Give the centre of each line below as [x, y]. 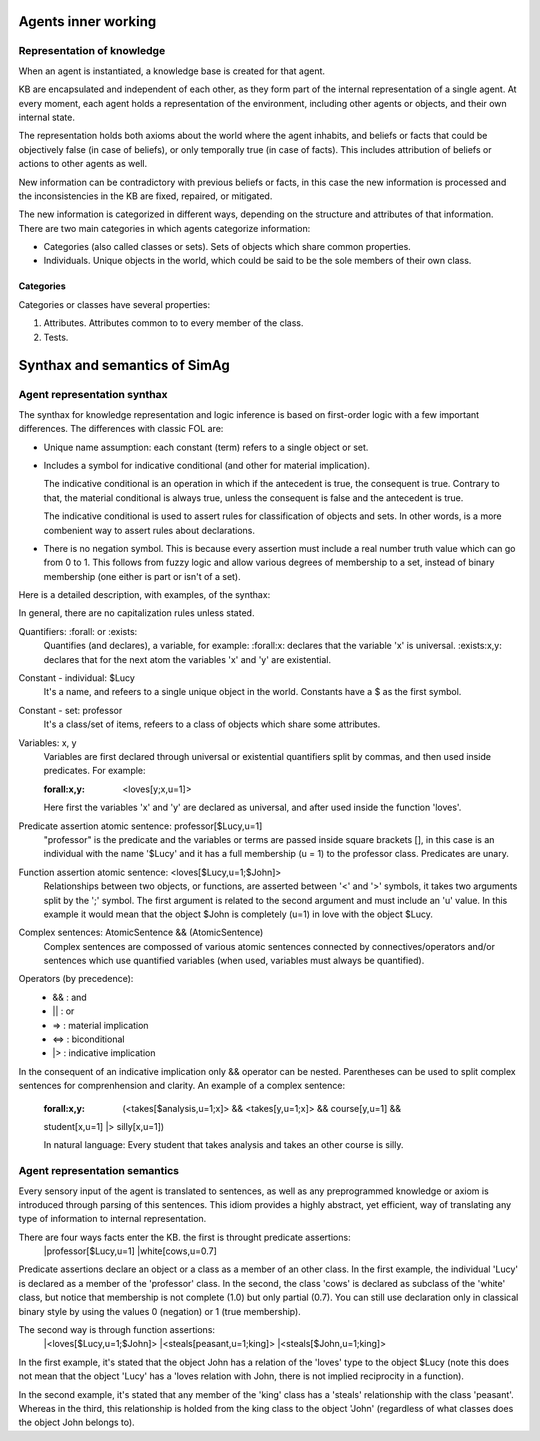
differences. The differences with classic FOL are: [121, 429]
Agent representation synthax [93, 395]
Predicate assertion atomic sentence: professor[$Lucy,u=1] [140, 826]
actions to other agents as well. [83, 164]
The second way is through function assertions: [116, 1330]
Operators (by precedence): [76, 979]
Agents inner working [87, 21]
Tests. [56, 337]
